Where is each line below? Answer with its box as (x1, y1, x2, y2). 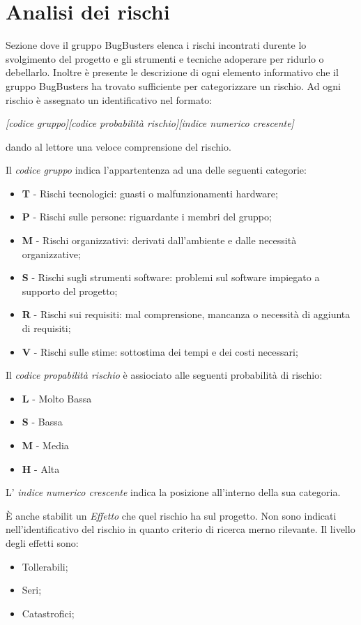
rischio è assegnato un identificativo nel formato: (6, 92, 213, 107)
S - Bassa (22, 414, 63, 429)
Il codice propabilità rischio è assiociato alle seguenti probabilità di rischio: (6, 368, 323, 382)
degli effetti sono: (6, 535, 79, 550)
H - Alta (22, 461, 60, 476)
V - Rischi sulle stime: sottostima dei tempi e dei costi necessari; (22, 344, 298, 359)
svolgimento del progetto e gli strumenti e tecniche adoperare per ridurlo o (6, 51, 324, 66)
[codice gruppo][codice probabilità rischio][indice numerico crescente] (6, 116, 294, 130)
